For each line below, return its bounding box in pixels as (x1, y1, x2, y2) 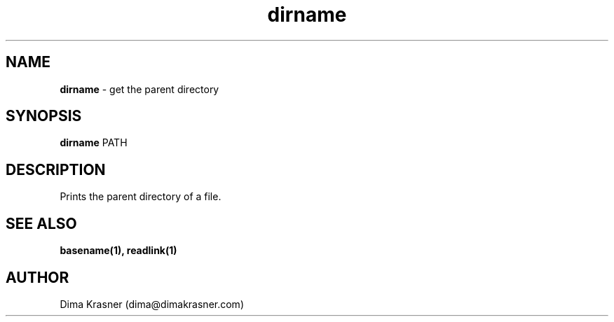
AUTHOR (6, 268, 69, 286)
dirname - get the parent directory (60, 83, 219, 95)
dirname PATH (60, 136, 128, 149)
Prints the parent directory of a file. (60, 190, 221, 203)
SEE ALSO (6, 214, 77, 232)
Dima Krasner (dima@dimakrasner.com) (60, 297, 244, 310)
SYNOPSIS (6, 107, 82, 125)
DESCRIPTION (6, 160, 106, 178)
